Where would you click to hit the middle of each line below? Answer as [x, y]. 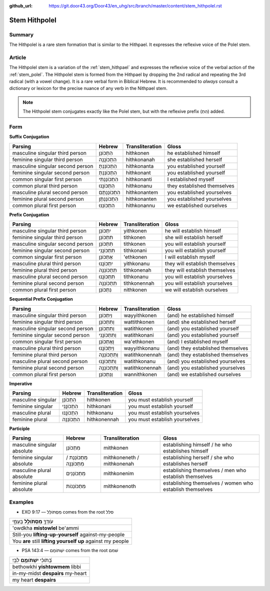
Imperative [21, 383]
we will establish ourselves [196, 290]
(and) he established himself [201, 315]
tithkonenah [137, 270]
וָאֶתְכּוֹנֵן [106, 341]
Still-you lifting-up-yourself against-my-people [68, 535]
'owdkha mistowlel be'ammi [46, 528]
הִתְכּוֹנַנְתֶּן [108, 199]
